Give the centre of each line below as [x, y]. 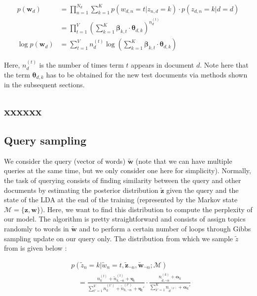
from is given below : [36, 248]
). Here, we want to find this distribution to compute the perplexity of [146, 209]
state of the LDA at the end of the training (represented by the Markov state [121, 200]
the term [17, 74]
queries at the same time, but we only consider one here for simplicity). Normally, [128, 170]
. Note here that [224, 65]
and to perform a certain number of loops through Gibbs [165, 229]
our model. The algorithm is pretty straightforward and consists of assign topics [125, 219]
